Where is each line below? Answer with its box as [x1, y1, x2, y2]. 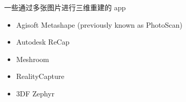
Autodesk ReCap [16, 36, 70, 47]
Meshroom [16, 53, 49, 64]
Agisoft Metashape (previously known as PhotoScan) [16, 19, 182, 30]
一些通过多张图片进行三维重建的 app [4, 2, 126, 12]
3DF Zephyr [16, 88, 55, 98]
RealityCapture [16, 71, 65, 81]
